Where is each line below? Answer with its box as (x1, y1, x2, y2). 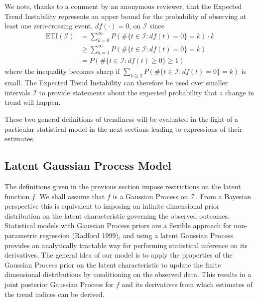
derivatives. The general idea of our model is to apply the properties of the (4, 250, 233, 260)
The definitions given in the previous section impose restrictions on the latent (4, 181, 241, 192)
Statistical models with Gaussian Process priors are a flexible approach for (4, 220, 232, 231)
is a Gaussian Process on (113, 191, 188, 201)
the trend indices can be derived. (4, 289, 105, 299)
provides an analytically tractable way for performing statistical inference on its (4, 240, 248, 250)
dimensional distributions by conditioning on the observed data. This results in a (4, 269, 252, 280)
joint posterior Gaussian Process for (4, 279, 114, 289)
